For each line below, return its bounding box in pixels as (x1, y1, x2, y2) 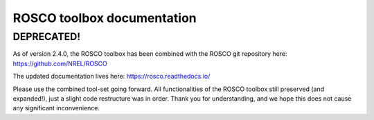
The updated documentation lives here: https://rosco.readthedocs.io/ (12, 72, 211, 81)
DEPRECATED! (12, 30, 81, 43)
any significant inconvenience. (12, 104, 100, 112)
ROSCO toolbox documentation (12, 10, 197, 26)
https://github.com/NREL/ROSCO (12, 59, 107, 68)
